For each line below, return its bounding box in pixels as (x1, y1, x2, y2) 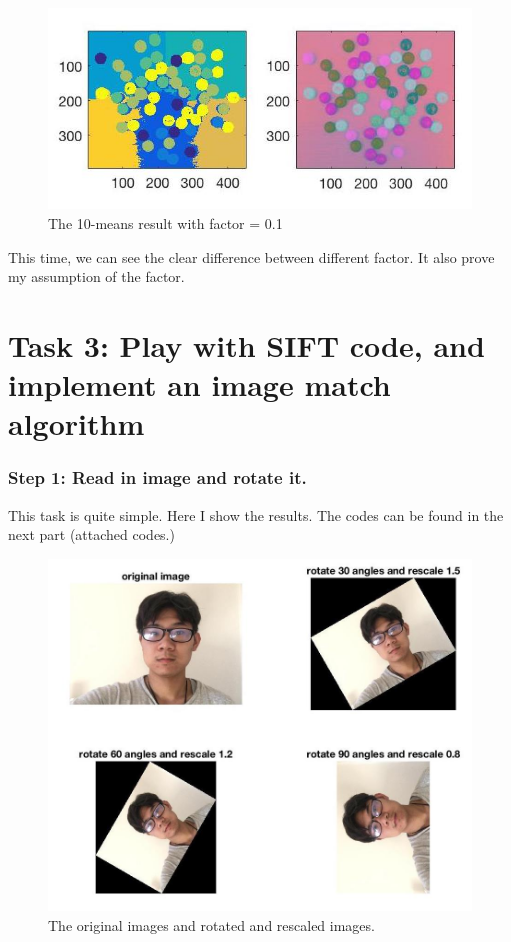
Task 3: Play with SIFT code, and (8, 324, 485, 365)
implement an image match (8, 364, 391, 405)
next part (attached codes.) (8, 524, 175, 545)
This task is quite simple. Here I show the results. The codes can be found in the (8, 504, 504, 525)
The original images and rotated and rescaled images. (48, 914, 375, 935)
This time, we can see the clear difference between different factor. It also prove (8, 246, 495, 267)
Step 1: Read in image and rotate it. (8, 465, 307, 490)
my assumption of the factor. (8, 266, 185, 287)
